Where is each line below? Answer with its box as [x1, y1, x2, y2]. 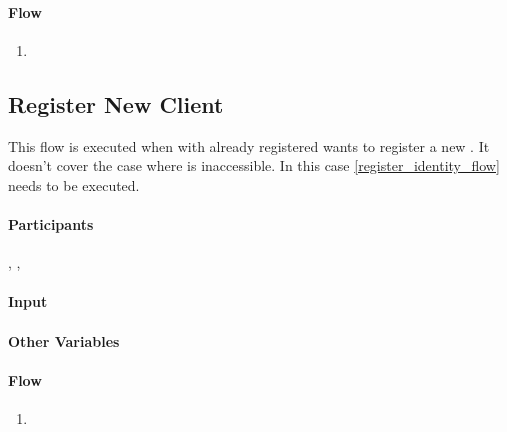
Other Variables [8, 330, 120, 351]
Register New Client [8, 88, 224, 119]
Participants [8, 213, 94, 234]
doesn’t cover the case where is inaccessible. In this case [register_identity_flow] [8, 155, 500, 176]
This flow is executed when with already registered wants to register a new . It [8, 135, 490, 156]
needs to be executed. [8, 174, 140, 195]
